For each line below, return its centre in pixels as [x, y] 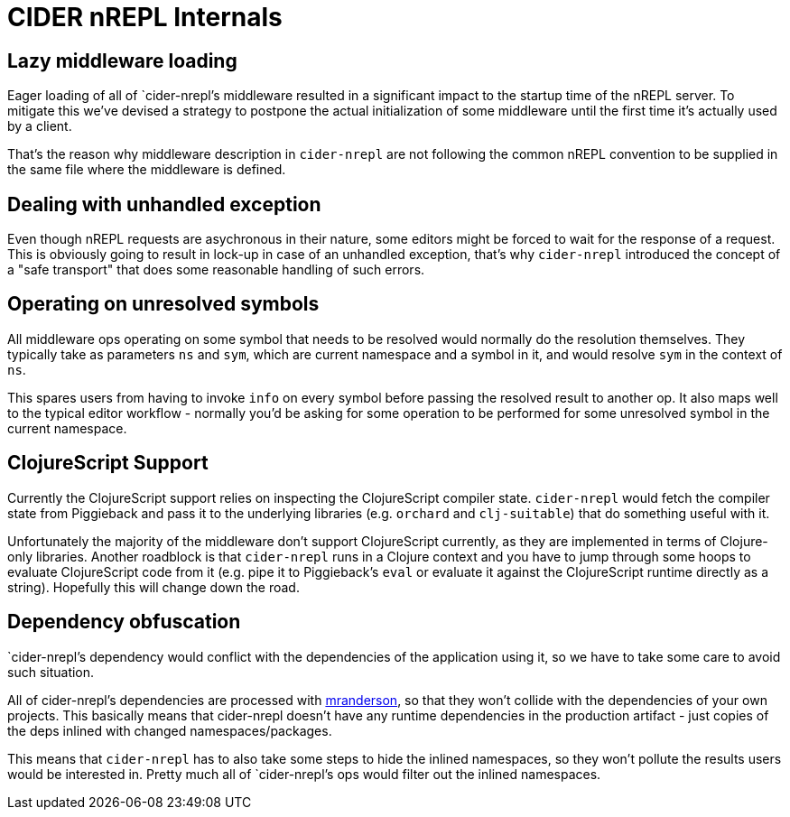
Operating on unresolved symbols [163, 304]
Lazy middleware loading [122, 60]
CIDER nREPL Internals [145, 17]
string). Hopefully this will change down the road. [153, 587]
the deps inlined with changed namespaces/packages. [170, 730]
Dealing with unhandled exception [164, 204]
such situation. [51, 672]
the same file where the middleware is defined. [147, 170]
